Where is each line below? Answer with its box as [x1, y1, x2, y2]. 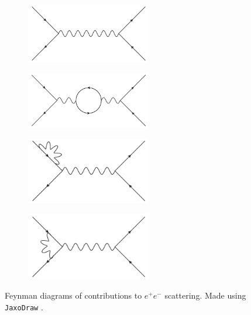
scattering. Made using [164, 289, 246, 302]
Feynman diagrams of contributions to [5, 289, 142, 302]
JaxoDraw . [5, 300, 43, 313]
